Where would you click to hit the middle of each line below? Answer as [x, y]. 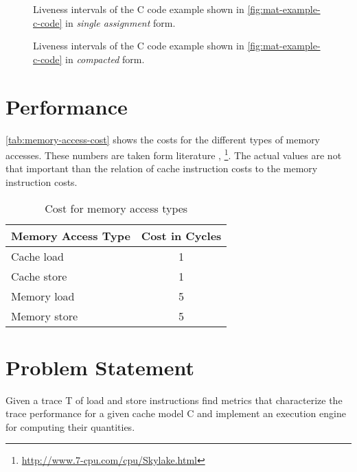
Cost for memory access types [116, 208]
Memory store [45, 316]
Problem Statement [100, 367]
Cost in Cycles [181, 235]
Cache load [37, 256]
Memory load [43, 296]
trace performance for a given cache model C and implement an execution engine [176, 413]
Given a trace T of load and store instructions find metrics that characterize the [174, 400]
